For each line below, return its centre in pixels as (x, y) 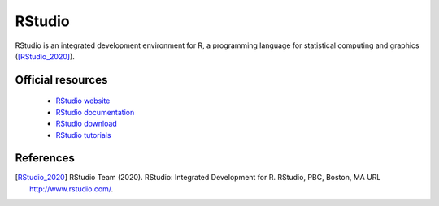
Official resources (61, 80)
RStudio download (86, 124)
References (45, 158)
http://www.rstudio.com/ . (72, 189)
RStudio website (83, 101)
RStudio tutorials (83, 135)
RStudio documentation (95, 112)
